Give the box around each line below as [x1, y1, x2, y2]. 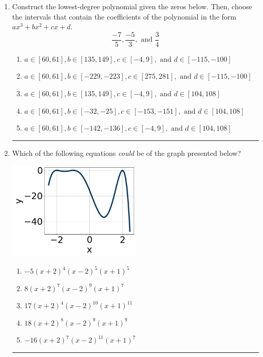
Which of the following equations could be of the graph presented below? [12, 147, 241, 158]
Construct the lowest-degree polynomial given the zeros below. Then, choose [12, 1, 252, 11]
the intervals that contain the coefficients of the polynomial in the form [12, 11, 236, 22]
